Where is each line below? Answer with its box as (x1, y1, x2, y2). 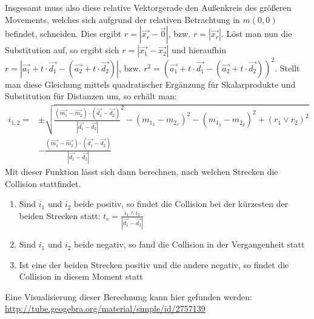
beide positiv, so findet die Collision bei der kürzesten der (74, 197, 289, 210)
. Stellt (275, 61, 300, 74)
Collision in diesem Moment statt (19, 270, 143, 283)
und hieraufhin (172, 44, 227, 56)
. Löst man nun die (221, 27, 292, 40)
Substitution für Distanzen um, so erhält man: (5, 90, 177, 102)
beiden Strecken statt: (19, 209, 101, 222)
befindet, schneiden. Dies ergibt (5, 27, 122, 40)
